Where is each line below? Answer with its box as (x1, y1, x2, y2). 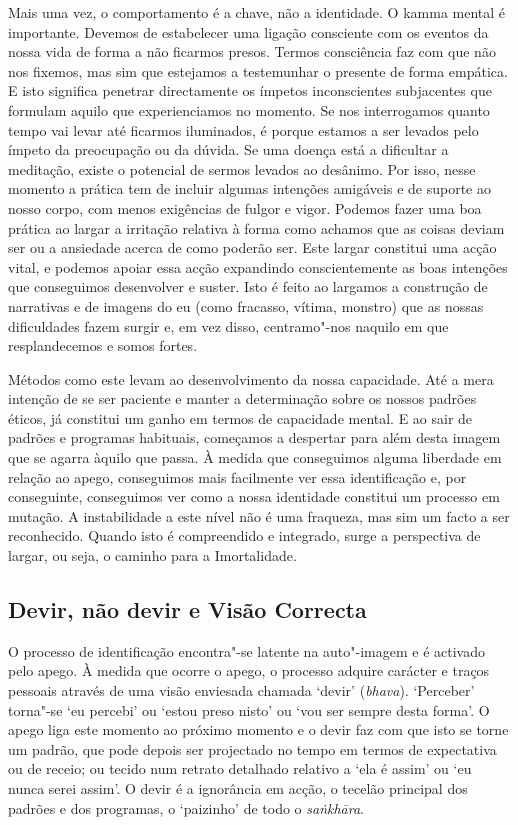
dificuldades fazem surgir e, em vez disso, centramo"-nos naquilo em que (8, 315, 449, 336)
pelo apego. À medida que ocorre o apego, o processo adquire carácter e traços (8, 660, 490, 681)
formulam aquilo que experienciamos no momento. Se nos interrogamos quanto (8, 99, 490, 120)
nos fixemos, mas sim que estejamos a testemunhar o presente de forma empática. (8, 60, 508, 81)
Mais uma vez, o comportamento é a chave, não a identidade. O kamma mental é (8, 2, 506, 22)
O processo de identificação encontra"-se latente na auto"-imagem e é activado (8, 640, 485, 661)
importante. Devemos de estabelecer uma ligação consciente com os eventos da (8, 21, 489, 42)
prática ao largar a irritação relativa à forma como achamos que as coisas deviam (8, 217, 505, 238)
